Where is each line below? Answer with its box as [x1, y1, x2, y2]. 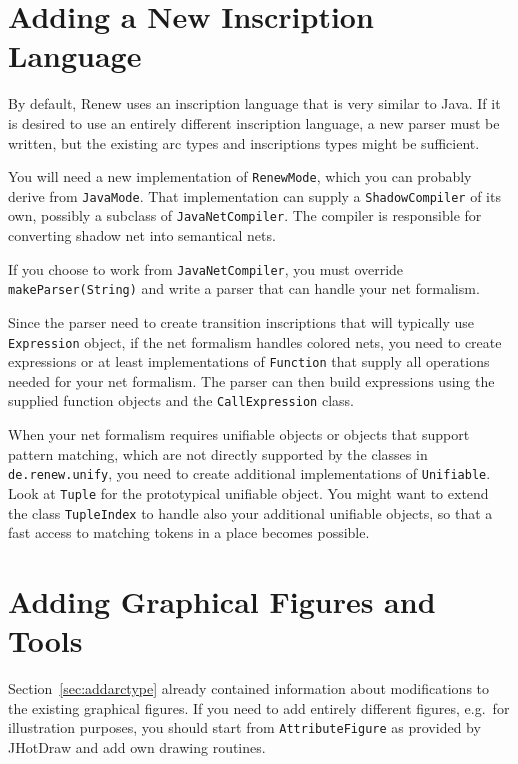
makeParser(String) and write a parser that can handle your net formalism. [8, 278, 480, 299]
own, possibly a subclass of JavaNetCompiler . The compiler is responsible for [8, 205, 482, 226]
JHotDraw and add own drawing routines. [8, 737, 266, 758]
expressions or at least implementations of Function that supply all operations [8, 351, 490, 372]
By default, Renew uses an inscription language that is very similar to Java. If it [8, 93, 501, 114]
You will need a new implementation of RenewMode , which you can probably [8, 166, 472, 187]
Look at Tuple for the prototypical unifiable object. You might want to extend [8, 482, 489, 503]
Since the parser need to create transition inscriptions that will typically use [8, 311, 475, 332]
